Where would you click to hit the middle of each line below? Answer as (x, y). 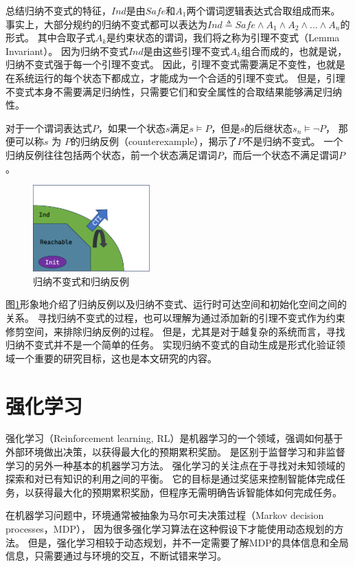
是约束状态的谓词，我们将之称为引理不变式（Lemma (223, 37)
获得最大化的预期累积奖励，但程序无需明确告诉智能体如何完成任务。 (188, 492)
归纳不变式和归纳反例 (81, 281)
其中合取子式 (66, 37)
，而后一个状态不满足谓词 (281, 154)
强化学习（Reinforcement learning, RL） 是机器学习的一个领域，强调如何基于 (174, 438)
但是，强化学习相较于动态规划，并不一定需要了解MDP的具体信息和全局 (188, 542)
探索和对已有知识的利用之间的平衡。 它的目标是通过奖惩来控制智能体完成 (171, 479)
